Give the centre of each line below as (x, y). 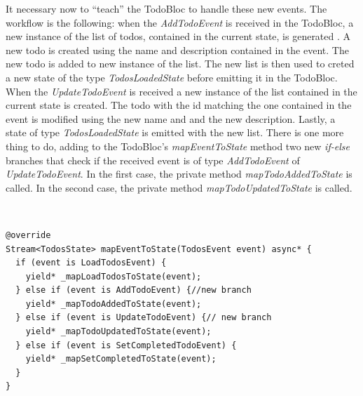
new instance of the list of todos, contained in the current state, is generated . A (178, 36)
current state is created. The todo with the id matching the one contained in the (179, 105)
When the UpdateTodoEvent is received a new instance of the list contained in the (181, 91)
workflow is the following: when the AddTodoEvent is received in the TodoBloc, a (180, 22)
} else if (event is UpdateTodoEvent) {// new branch (144, 318)
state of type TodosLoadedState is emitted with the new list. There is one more (175, 132)
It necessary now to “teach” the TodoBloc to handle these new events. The (166, 8)
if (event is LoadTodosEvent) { (91, 263)
